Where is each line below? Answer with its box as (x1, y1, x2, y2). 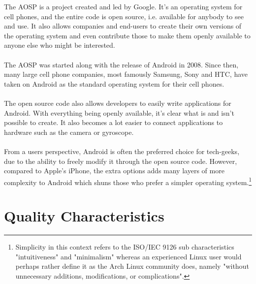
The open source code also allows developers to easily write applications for (4, 97, 231, 108)
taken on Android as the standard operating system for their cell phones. (4, 78, 224, 89)
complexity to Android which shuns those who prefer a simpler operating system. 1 (4, 175, 252, 187)
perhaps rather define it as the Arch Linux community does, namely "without (15, 261, 249, 271)
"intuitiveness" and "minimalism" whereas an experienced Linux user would (15, 251, 242, 261)
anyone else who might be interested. (4, 40, 115, 50)
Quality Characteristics (4, 206, 164, 226)
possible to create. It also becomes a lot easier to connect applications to (4, 117, 223, 127)
